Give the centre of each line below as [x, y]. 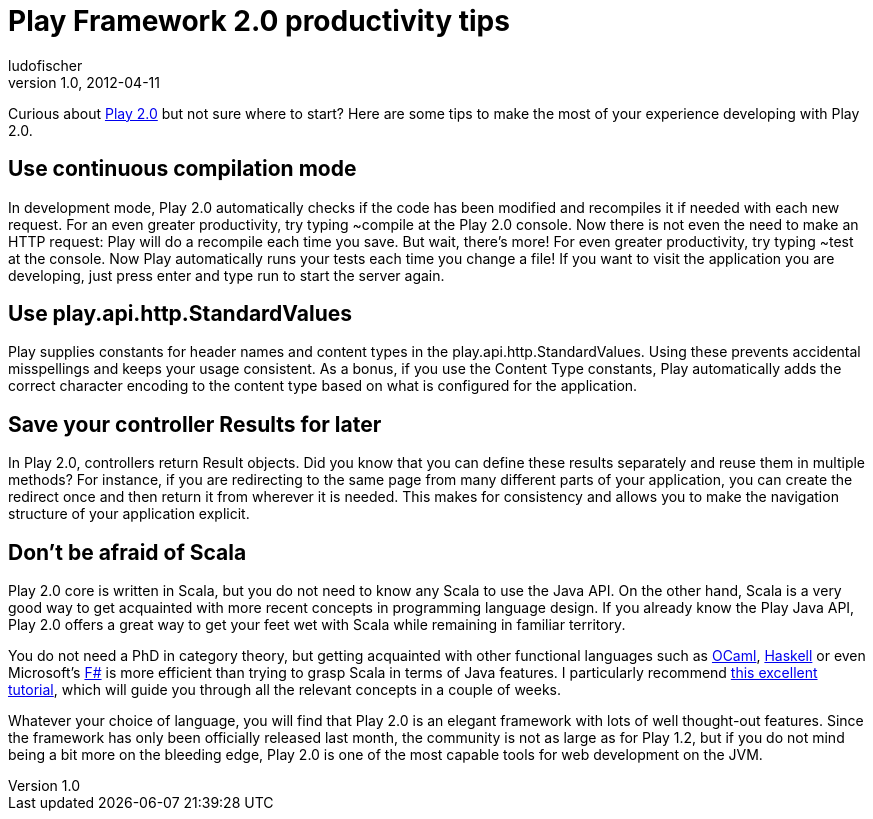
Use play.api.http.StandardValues [180, 314]
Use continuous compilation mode [182, 169]
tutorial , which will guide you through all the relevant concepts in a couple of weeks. [285, 690]
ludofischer [45, 65]
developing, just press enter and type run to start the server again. [226, 275]
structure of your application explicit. [129, 514]
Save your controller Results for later [195, 424]
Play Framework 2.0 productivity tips [259, 21]
